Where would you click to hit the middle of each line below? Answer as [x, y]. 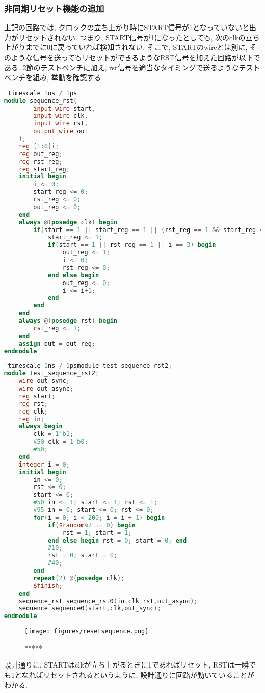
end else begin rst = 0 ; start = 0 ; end [117, 540]
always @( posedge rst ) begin [68, 321]
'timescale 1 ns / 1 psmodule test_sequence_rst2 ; [88, 366]
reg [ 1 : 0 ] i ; [39, 146]
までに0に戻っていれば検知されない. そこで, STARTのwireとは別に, [136, 47]
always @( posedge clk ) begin [68, 222]
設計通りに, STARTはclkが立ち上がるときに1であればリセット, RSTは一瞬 [127, 665]
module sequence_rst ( [41, 101]
